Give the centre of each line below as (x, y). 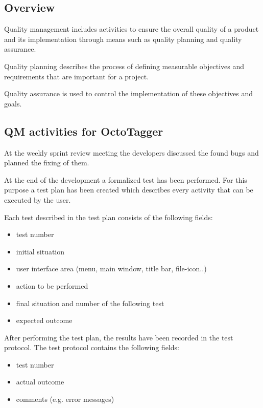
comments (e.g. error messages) (65, 399)
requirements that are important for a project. (77, 76)
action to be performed (52, 285)
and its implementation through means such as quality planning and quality (123, 39)
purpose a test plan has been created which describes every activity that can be (129, 190)
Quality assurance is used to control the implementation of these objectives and (129, 93)
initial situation (40, 251)
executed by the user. (38, 199)
